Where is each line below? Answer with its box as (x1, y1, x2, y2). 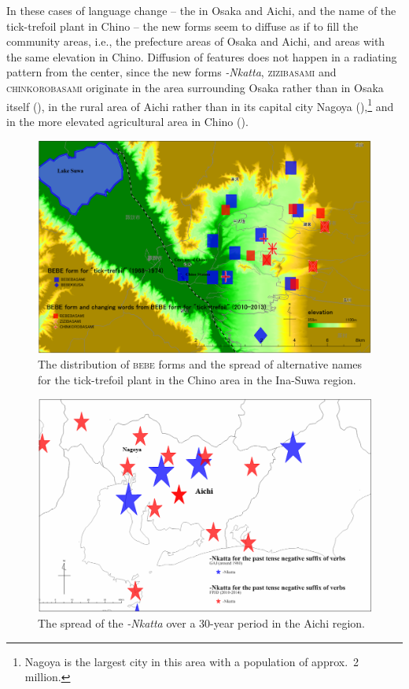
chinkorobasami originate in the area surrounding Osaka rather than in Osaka (6, 79, 384, 95)
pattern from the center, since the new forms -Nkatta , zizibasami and (6, 64, 337, 80)
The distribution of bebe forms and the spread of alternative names (38, 356, 363, 372)
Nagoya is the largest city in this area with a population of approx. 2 (24, 653, 359, 669)
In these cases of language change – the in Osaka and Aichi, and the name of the (6, 2, 396, 18)
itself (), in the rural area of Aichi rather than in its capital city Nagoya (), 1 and (6, 95, 394, 114)
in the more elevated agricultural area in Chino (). (6, 113, 249, 129)
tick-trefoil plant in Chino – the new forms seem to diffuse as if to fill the (6, 17, 359, 34)
